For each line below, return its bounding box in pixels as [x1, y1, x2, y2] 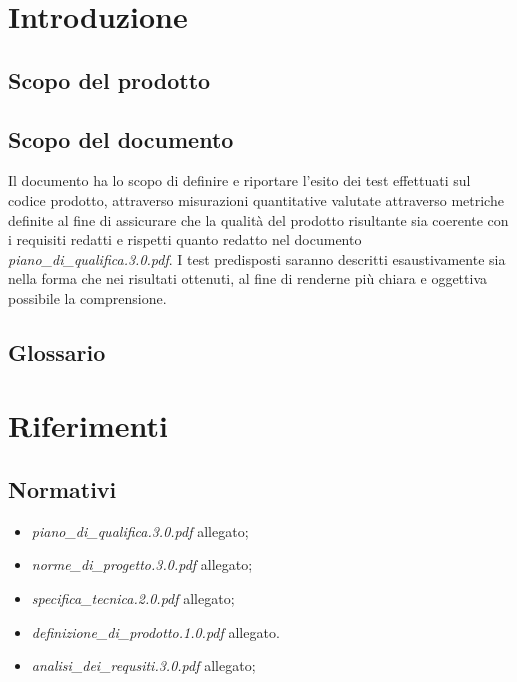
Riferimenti [8, 405, 168, 446]
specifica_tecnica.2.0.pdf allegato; [31, 588, 235, 609]
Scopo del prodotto [8, 64, 211, 95]
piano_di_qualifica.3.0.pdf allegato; [31, 520, 249, 541]
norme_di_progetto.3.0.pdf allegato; [31, 554, 253, 575]
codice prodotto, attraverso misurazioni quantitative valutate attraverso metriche [8, 189, 504, 210]
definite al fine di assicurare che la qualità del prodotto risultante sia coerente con [8, 209, 509, 230]
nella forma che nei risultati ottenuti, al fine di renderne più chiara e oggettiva [8, 268, 488, 289]
